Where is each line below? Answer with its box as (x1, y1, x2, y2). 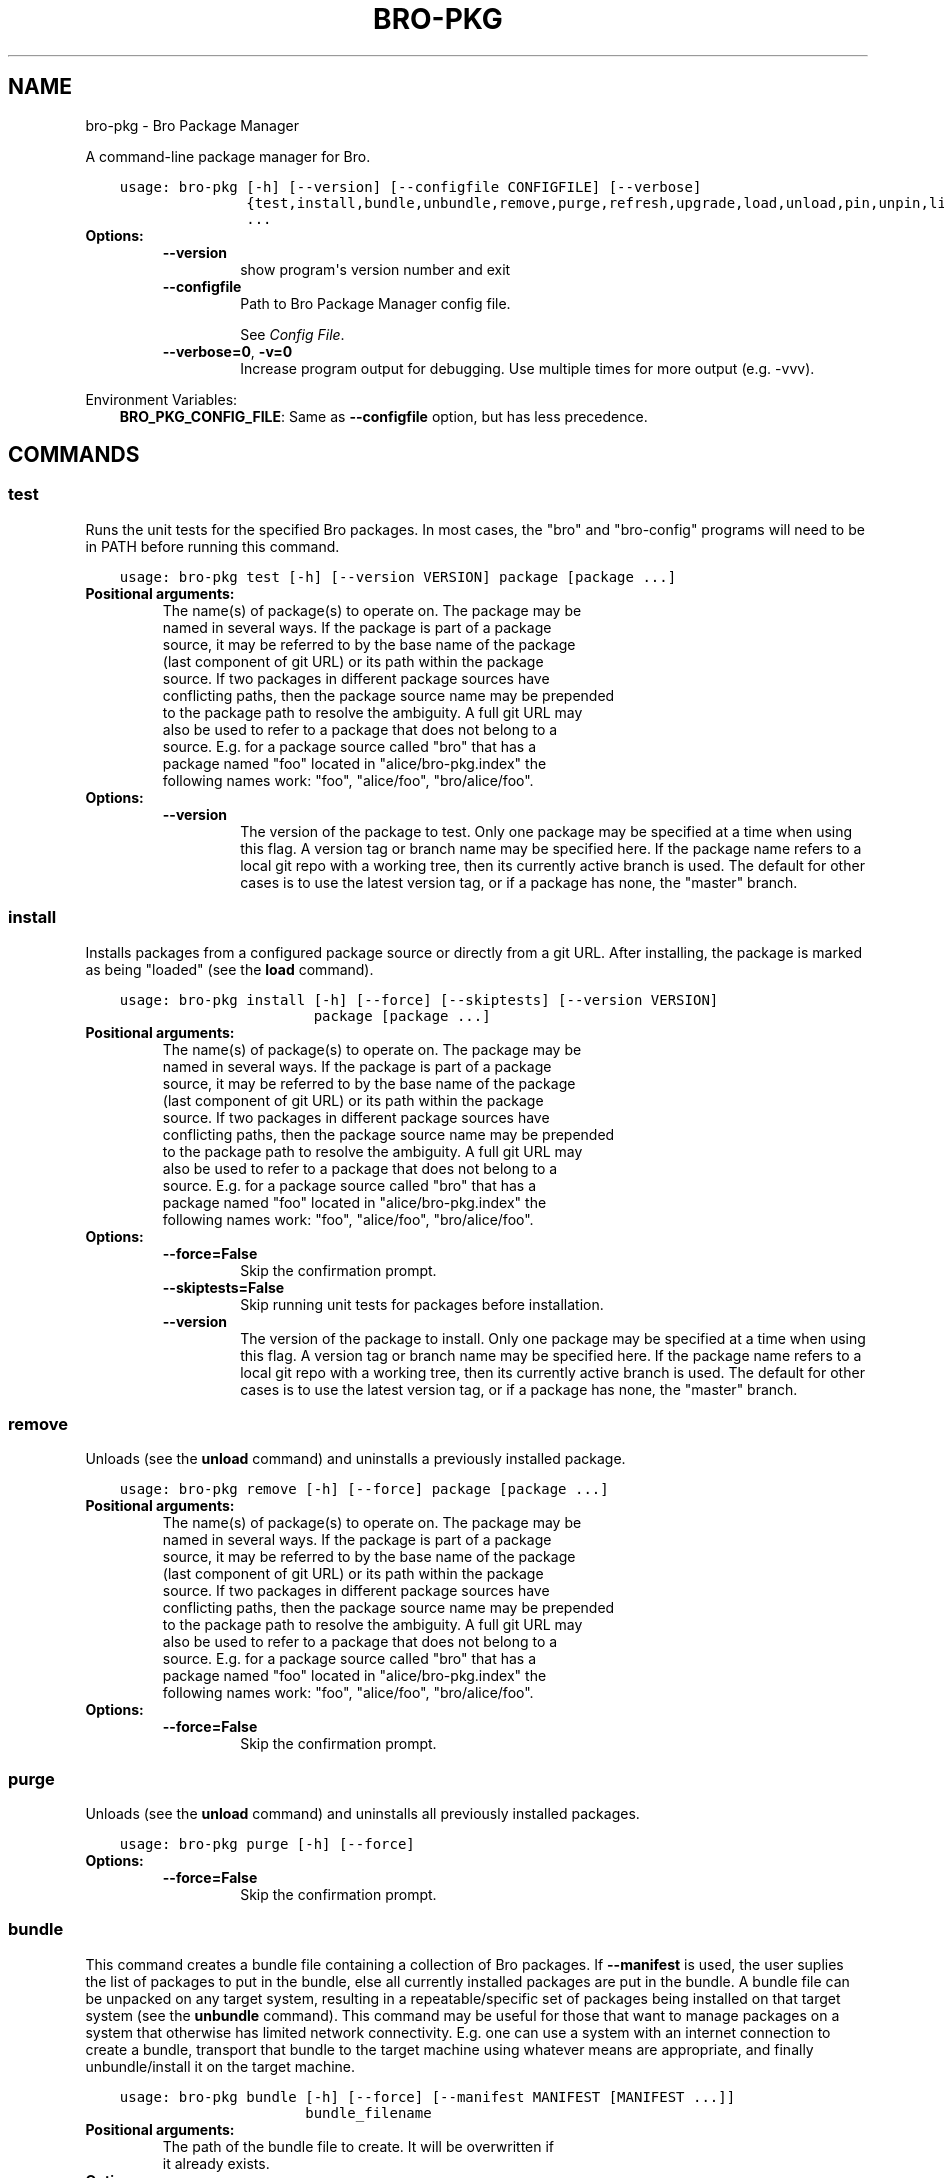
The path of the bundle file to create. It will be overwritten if (162, 2137, 555, 2155)
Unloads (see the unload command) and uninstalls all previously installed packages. (85, 1805, 640, 1823)
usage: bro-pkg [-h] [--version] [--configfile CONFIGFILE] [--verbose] (119, 178, 702, 195)
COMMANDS (8, 442, 140, 468)
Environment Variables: (85, 390, 238, 408)
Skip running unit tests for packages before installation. (240, 1295, 604, 1313)
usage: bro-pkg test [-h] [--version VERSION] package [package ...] (119, 568, 677, 585)
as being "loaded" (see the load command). (85, 960, 374, 978)
